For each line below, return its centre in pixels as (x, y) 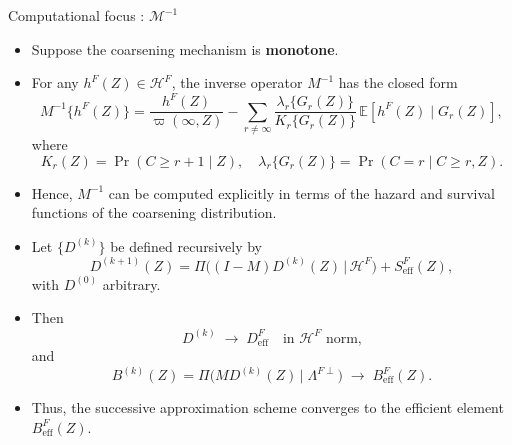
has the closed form (398, 82)
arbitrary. (131, 283)
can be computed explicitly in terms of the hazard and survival (301, 192)
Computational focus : (76, 15)
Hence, (52, 192)
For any (55, 82)
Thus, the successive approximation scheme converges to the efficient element (267, 407)
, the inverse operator (237, 82)
